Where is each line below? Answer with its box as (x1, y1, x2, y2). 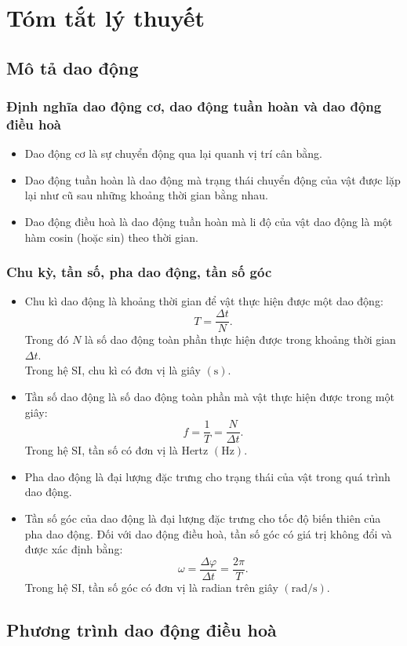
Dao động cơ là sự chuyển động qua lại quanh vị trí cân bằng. (24, 145, 322, 162)
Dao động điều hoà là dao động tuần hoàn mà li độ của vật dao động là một (24, 214, 393, 230)
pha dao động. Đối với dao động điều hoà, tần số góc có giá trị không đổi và (24, 525, 392, 542)
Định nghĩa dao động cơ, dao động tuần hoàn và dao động (6, 97, 382, 116)
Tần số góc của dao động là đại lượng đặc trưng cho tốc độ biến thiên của (24, 509, 381, 526)
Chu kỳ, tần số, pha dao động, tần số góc (6, 262, 272, 282)
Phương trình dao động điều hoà (6, 617, 277, 641)
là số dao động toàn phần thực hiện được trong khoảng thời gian (85, 331, 396, 348)
